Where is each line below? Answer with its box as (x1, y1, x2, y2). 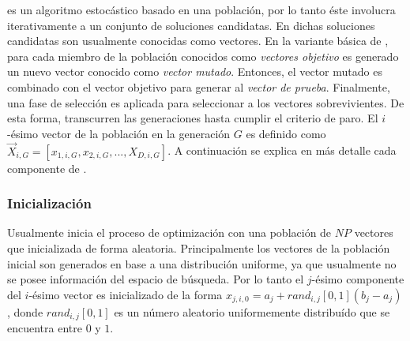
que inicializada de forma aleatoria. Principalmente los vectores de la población (7, 239, 390, 256)
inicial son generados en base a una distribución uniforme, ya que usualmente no (7, 255, 397, 272)
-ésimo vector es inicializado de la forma (28, 286, 223, 302)
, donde (7, 303, 43, 320)
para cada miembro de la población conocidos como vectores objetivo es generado (7, 47, 399, 64)
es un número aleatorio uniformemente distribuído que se (114, 303, 390, 320)
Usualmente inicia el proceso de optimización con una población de (7, 224, 332, 241)
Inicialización (7, 193, 92, 213)
